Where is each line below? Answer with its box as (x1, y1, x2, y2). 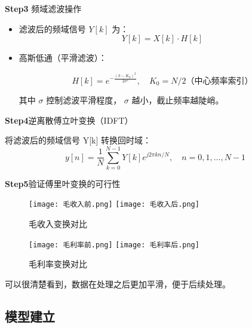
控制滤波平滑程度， (46, 93, 122, 106)
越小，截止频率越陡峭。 (131, 93, 224, 106)
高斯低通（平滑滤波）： (19, 51, 107, 64)
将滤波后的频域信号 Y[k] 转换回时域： (5, 134, 151, 146)
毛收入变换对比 (29, 217, 87, 230)
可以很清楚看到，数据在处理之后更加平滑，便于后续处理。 (5, 277, 231, 290)
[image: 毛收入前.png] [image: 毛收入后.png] (29, 200, 199, 209)
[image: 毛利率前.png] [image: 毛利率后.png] (29, 240, 199, 249)
